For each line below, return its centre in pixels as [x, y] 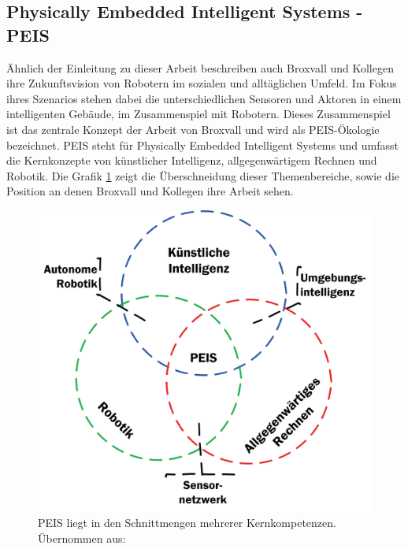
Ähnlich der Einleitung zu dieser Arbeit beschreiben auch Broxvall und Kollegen [200, 67]
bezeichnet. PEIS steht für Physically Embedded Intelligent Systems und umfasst [202, 145]
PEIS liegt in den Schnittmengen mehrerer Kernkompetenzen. [187, 523]
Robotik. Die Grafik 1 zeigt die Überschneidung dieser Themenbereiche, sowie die [203, 175]
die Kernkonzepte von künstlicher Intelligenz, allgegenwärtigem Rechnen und [192, 160]
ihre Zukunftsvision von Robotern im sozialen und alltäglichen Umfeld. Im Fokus [202, 83]
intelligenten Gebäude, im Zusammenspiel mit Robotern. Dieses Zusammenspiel [198, 114]
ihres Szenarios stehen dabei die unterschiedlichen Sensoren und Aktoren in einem [204, 98]
